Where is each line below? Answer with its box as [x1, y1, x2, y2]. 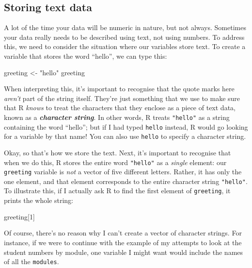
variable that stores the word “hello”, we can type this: [4, 50, 167, 61]
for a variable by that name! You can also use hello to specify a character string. [4, 131, 246, 141]
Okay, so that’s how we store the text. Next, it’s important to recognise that [4, 147, 231, 157]
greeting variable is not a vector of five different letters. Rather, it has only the [4, 167, 242, 177]
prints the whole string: [4, 195, 73, 205]
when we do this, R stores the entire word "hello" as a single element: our [4, 157, 227, 167]
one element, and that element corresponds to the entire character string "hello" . [4, 176, 248, 186]
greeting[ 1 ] [4, 211, 35, 221]
